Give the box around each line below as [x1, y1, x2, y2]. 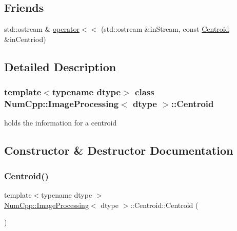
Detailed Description [4, 58, 116, 74]
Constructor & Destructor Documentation [4, 142, 233, 158]
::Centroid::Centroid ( [130, 199, 199, 210]
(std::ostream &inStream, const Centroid [101, 24, 229, 34]
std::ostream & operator [4, 24, 80, 34]
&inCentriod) [4, 33, 46, 44]
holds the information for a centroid [4, 117, 117, 128]
